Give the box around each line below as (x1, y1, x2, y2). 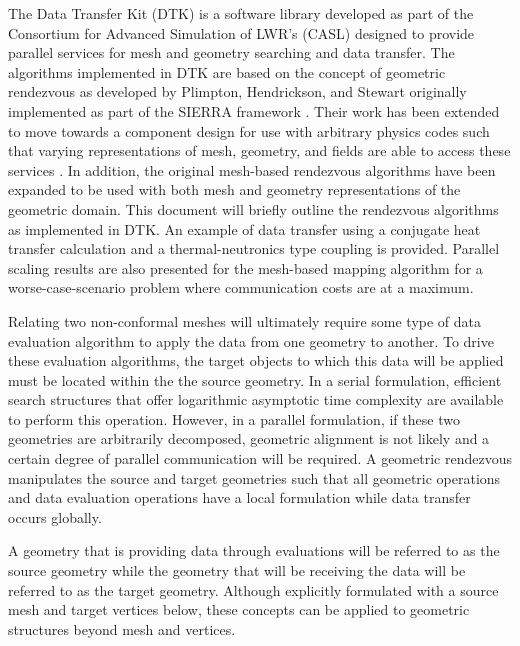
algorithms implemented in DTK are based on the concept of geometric (8, 61, 446, 82)
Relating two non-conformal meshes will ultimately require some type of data (8, 310, 482, 331)
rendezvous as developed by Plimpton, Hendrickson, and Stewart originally (8, 81, 467, 102)
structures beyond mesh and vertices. (8, 618, 236, 639)
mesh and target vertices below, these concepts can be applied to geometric (8, 599, 470, 620)
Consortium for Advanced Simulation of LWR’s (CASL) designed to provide (8, 22, 475, 43)
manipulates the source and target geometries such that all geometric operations (8, 467, 501, 488)
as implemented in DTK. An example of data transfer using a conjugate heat (8, 218, 481, 239)
